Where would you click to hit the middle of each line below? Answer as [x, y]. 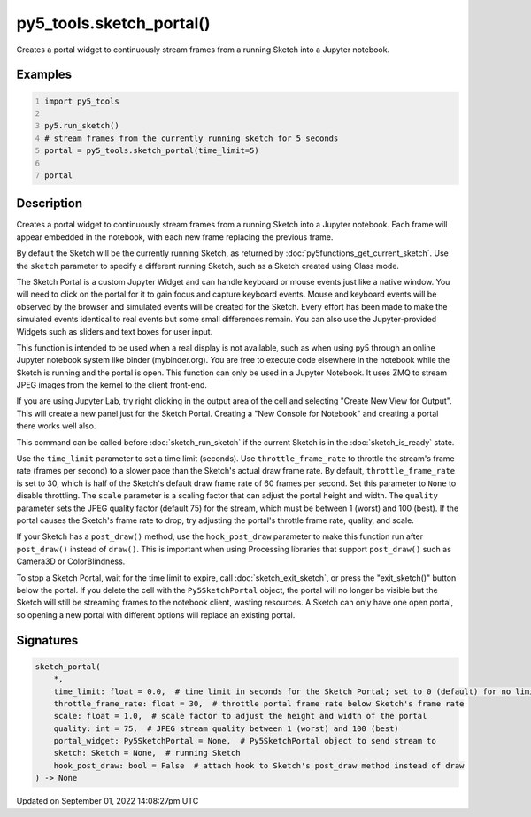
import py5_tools [82, 101]
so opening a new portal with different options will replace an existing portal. [156, 614]
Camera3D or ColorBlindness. [71, 561]
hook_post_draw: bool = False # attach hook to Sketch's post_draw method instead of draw [259, 765]
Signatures [47, 640]
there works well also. [56, 426]
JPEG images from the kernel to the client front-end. [112, 385]
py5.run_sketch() [82, 126]
